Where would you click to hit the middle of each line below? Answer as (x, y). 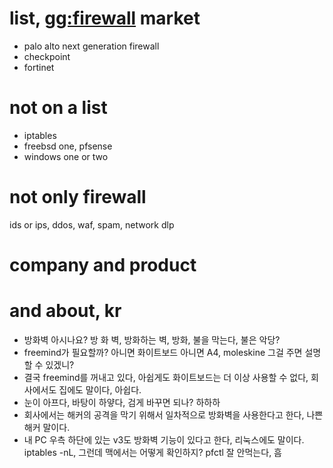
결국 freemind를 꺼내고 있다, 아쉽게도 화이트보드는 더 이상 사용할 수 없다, (166, 377)
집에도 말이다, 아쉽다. (100, 389)
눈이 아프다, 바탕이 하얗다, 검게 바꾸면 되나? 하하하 (122, 402)
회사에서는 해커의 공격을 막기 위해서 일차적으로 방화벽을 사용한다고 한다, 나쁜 (173, 414)
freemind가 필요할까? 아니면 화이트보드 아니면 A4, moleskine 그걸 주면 (163, 352)
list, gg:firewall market (105, 18)
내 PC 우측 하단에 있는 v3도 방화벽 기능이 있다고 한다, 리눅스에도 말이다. (164, 439)
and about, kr (65, 311)
